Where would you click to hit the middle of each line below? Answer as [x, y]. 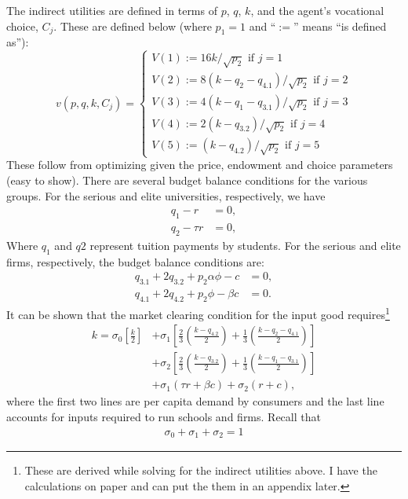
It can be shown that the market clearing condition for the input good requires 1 [198, 313]
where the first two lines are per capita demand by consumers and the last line [195, 401]
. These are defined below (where [133, 26]
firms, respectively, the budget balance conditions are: [135, 261]
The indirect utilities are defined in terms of [112, 10]
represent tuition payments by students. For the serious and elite [245, 245]
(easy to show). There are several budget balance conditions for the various [187, 180]
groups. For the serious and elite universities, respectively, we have [166, 195]
